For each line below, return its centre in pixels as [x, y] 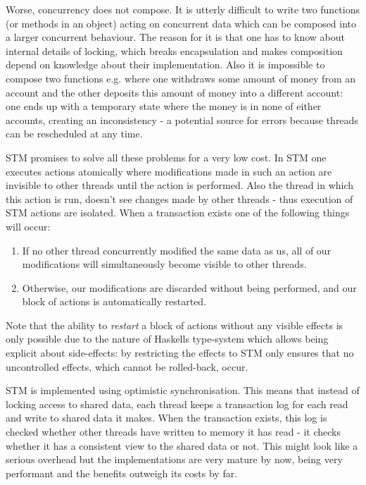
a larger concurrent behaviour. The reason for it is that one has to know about [175, 37]
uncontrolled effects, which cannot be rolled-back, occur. [127, 366]
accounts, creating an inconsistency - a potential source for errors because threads [182, 119]
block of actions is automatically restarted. [114, 301]
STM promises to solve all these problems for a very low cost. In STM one [166, 157]
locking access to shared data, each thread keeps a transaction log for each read [177, 404]
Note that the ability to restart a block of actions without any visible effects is [175, 325]
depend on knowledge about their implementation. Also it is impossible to [165, 65]
